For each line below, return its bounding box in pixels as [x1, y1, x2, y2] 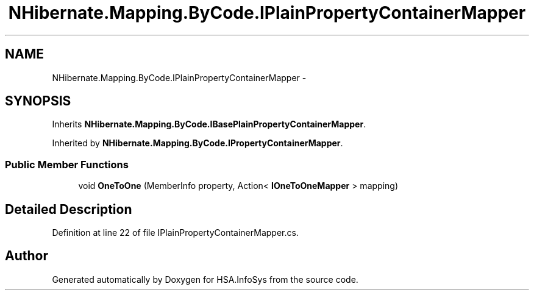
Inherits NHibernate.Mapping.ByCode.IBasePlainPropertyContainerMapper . [52, 119, 366, 130]
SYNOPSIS [5, 93, 71, 109]
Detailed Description [5, 201, 132, 217]
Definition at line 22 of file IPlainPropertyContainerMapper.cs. [52, 227, 299, 238]
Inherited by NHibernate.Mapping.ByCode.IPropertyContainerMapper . [52, 138, 343, 149]
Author [5, 248, 48, 264]
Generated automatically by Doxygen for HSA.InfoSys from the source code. [52, 274, 358, 285]
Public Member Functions [5, 158, 129, 171]
